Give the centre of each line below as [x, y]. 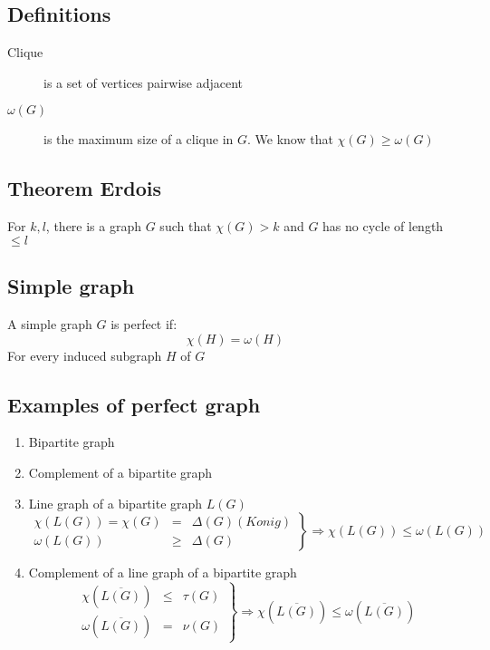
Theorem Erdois [85, 188]
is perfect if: [144, 323]
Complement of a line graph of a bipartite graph [163, 572]
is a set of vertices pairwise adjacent [144, 82]
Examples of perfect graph [134, 404]
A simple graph [50, 323]
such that [186, 226]
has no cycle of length [383, 226]
